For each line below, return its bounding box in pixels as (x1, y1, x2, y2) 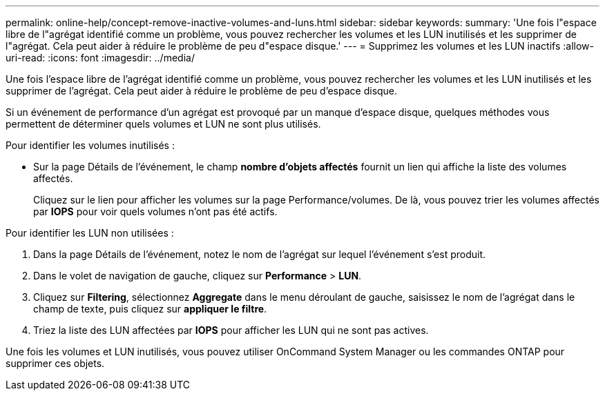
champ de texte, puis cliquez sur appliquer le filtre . (33, 303, 267, 315)
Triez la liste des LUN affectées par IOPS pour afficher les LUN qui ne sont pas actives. (33, 324, 429, 336)
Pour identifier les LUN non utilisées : (6, 227, 174, 239)
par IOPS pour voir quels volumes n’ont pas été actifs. (33, 206, 278, 217)
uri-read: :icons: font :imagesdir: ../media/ (6, 52, 195, 63)
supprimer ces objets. (6, 357, 105, 369)
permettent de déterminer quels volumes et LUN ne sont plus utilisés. (6, 118, 321, 130)
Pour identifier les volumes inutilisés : (6, 139, 175, 151)
